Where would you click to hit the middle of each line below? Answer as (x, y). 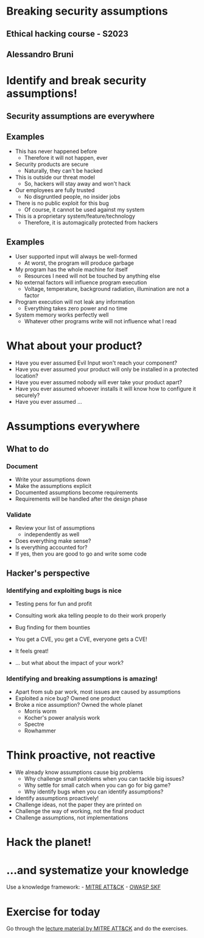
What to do (28, 449)
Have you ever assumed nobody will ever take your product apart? (99, 382)
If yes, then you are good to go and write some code (81, 554)
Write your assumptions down (53, 479)
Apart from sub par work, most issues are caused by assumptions (98, 692)
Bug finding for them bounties (52, 627)
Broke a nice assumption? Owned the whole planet (79, 705)
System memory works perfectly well (62, 315)
